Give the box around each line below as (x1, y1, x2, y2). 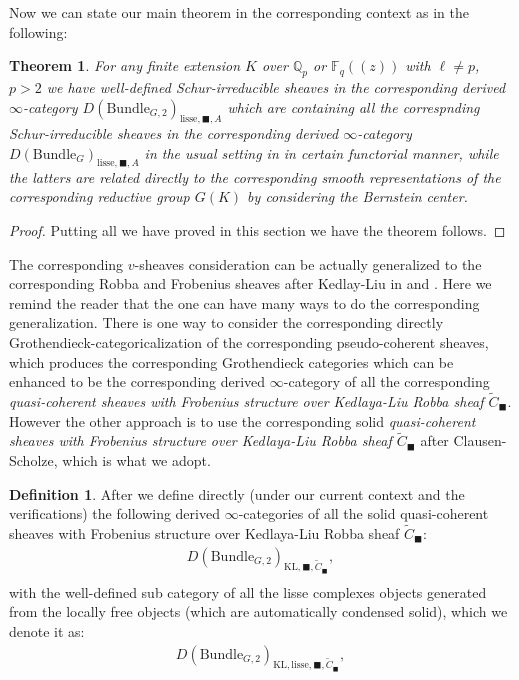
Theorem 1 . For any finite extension (9, 55, 241, 76)
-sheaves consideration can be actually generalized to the (134, 253, 482, 274)
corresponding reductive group (9, 186, 190, 207)
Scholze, (9, 449, 58, 470)
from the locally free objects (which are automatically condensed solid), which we (9, 601, 508, 622)
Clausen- (453, 430, 507, 451)
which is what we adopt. (62, 449, 211, 470)
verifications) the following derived (9, 503, 220, 524)
